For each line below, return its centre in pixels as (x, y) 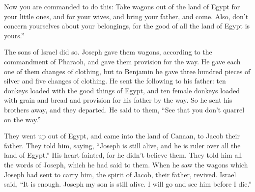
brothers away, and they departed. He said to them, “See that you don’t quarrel (124, 109)
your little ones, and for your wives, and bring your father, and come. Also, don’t (126, 16)
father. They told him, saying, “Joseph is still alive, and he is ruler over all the (122, 145)
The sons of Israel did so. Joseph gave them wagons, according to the (108, 52)
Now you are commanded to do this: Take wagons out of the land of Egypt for (122, 6)
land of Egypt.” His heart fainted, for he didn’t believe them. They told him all (123, 155)
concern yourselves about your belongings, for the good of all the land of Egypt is (127, 26)
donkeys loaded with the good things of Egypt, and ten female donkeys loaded (122, 90)
